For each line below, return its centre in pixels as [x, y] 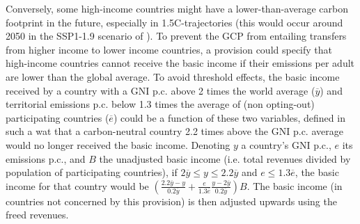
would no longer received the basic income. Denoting [118, 144]
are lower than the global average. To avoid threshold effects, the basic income [173, 76]
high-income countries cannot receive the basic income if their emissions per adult [180, 63]
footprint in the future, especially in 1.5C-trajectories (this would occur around [174, 22]
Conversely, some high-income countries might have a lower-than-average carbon [177, 8]
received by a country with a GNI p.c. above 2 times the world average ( [161, 90]
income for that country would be [77, 185]
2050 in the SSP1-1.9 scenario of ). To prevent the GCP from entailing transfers [176, 36]
